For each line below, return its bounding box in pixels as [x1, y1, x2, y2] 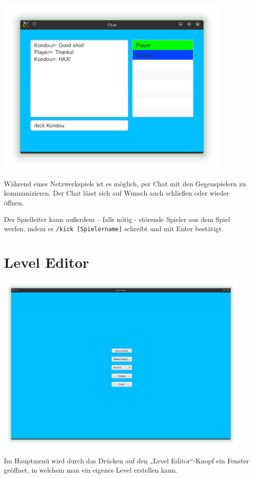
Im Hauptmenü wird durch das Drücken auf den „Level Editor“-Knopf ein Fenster [4, 455, 249, 465]
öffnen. [4, 197, 24, 207]
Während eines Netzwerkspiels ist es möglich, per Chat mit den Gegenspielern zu [4, 178, 246, 188]
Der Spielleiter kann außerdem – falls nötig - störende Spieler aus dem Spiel [4, 214, 230, 224]
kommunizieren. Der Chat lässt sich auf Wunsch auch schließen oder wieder [4, 188, 229, 198]
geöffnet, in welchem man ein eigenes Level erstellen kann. [4, 465, 177, 475]
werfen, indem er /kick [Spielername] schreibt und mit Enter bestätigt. [4, 223, 224, 234]
